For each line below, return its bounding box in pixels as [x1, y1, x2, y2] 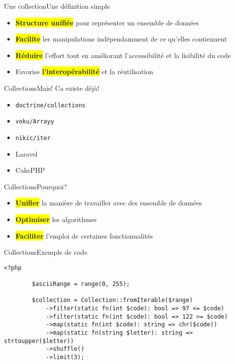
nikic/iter [15, 134, 51, 142]
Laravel [15, 148, 38, 159]
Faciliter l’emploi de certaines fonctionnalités [15, 230, 153, 241]
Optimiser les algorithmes [15, 214, 97, 224]
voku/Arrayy [15, 118, 54, 125]
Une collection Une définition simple [4, 1, 110, 11]
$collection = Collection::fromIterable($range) [32, 297, 193, 304]
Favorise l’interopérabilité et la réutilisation [15, 66, 153, 77]
